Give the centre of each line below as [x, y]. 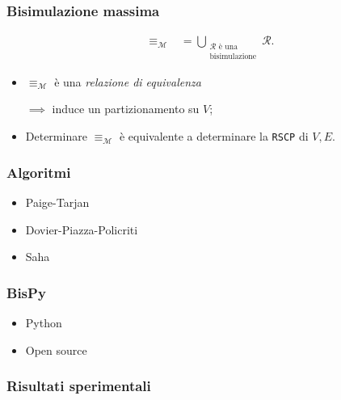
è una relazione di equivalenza [128, 81]
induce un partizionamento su [126, 109]
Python [44, 322]
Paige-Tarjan [57, 202]
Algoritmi [39, 172]
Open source [56, 349]
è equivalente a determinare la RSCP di [214, 136]
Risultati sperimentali [79, 386]
